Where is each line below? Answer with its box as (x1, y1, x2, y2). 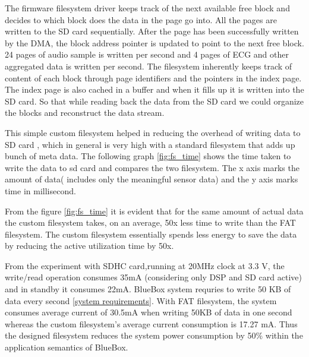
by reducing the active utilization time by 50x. (5, 239, 174, 252)
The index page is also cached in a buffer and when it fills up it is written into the (5, 83, 304, 96)
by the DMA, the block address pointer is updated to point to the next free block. (5, 36, 304, 49)
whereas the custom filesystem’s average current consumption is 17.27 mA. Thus (5, 317, 298, 330)
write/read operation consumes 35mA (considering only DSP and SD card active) (5, 271, 302, 283)
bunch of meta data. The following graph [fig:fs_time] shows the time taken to (5, 150, 291, 162)
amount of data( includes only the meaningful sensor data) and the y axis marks (5, 173, 298, 185)
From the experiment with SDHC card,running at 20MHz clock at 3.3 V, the (5, 259, 285, 271)
